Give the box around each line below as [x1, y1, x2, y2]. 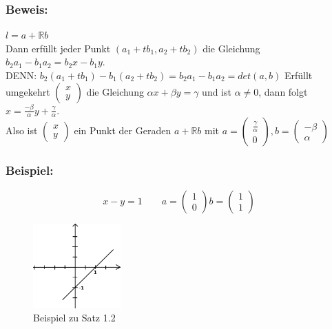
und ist [202, 84, 231, 98]
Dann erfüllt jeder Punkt [6, 41, 111, 55]
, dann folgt [258, 84, 308, 98]
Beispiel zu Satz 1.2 [33, 310, 116, 325]
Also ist [6, 123, 38, 138]
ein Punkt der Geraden [74, 123, 172, 138]
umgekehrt [6, 84, 50, 98]
